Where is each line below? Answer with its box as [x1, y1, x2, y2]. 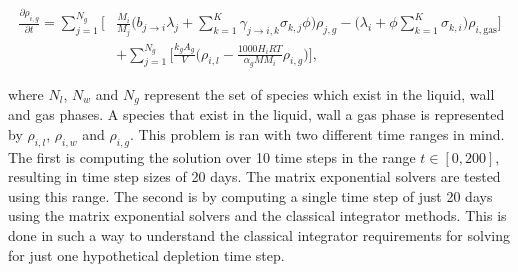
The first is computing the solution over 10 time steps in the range [8, 146, 416, 167]
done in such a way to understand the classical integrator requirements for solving [8, 224, 510, 245]
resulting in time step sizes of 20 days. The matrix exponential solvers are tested [8, 166, 501, 187]
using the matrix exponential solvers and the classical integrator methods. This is [8, 205, 507, 226]
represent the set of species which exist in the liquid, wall [144, 83, 495, 104]
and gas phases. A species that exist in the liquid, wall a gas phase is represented [8, 104, 505, 125]
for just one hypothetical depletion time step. [8, 244, 285, 265]
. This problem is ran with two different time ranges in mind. [129, 123, 505, 144]
